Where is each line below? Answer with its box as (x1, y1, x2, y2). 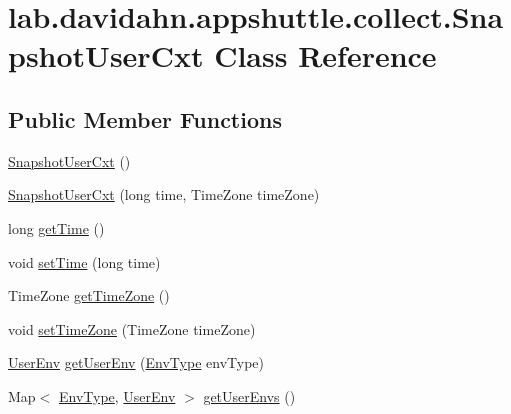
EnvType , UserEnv (58, 385, 176, 406)
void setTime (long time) (8, 251, 161, 272)
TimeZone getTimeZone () (8, 285, 170, 306)
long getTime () (8, 217, 105, 238)
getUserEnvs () (203, 385, 296, 406)
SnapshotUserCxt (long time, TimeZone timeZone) (8, 184, 320, 205)
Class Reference (214, 35, 437, 76)
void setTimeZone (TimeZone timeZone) (8, 318, 256, 339)
